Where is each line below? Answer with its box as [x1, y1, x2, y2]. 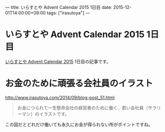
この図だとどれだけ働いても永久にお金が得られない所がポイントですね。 [5, 121, 153, 128]
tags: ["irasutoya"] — [47, 10, 90, 16]
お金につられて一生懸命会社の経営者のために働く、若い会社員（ [17, 105, 148, 111]
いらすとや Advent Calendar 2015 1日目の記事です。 [5, 59, 111, 65]
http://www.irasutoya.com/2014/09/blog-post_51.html [5, 94, 115, 100]
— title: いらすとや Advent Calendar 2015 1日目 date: [5, 4, 113, 10]
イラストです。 [39, 111, 70, 117]
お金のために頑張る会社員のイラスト [5, 78, 153, 89]
